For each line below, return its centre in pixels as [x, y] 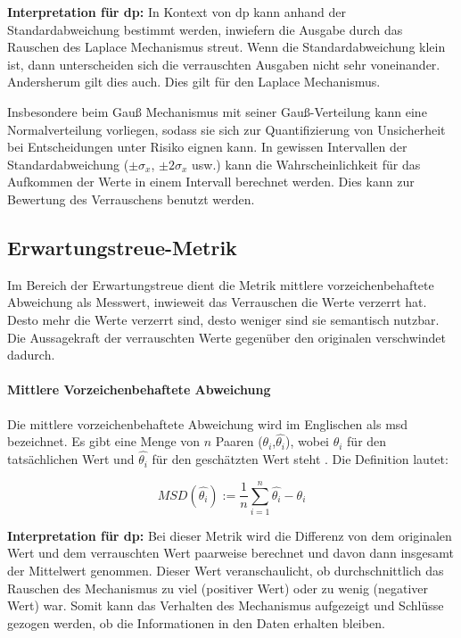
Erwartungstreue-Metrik [122, 247]
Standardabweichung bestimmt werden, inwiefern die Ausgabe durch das [205, 29]
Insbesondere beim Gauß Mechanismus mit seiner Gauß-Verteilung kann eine [217, 111]
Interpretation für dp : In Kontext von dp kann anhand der [177, 12]
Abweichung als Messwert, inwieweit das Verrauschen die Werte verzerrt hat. [217, 302]
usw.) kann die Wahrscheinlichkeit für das [306, 164]
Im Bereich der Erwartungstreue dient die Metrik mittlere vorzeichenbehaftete [221, 284]
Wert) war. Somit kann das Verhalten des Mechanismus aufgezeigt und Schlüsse [226, 605]
